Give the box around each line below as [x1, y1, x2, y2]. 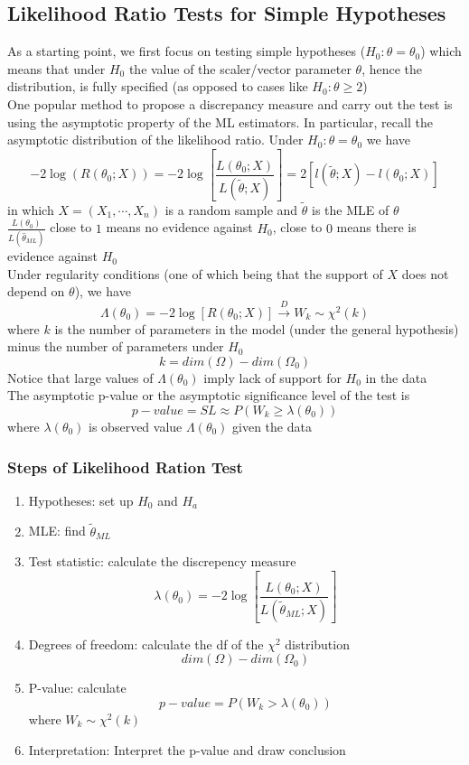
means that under [7, 59, 106, 78]
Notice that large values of [7, 368, 154, 387]
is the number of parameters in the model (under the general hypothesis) [54, 319, 459, 338]
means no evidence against [106, 218, 253, 237]
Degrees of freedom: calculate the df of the [28, 634, 264, 653]
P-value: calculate [28, 678, 127, 697]
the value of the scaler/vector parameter [128, 59, 352, 78]
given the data [232, 417, 312, 436]
